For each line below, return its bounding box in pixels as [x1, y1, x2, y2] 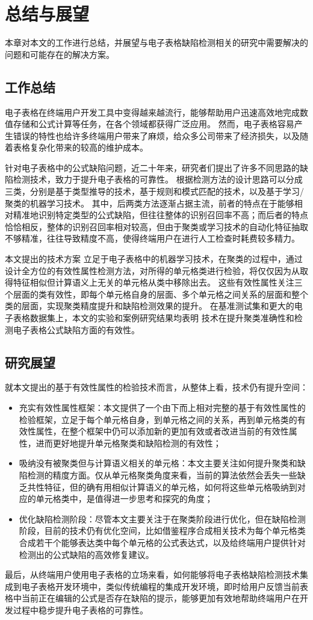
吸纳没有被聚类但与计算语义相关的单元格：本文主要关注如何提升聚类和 [19, 457, 297, 469]
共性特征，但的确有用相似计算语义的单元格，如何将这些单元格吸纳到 [27, 480, 297, 493]
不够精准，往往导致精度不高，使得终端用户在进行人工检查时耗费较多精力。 [5, 232, 300, 245]
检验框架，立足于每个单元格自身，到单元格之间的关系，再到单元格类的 [19, 413, 297, 425]
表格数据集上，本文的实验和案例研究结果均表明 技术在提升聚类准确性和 [13, 312, 294, 324]
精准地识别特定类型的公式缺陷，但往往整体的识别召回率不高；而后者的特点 [13, 208, 308, 221]
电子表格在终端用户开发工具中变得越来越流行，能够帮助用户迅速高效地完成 [5, 105, 300, 118]
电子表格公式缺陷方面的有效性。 [13, 323, 140, 336]
